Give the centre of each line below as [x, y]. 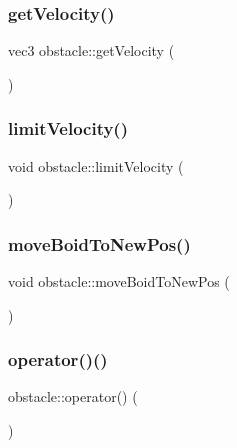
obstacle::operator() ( [73, 396]
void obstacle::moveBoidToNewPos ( [119, 281]
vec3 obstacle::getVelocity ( [91, 50]
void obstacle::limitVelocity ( [96, 165]
